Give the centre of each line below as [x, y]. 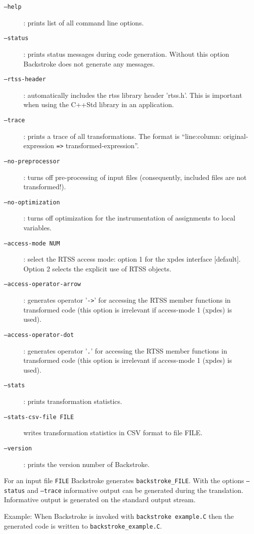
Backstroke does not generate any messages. [89, 63]
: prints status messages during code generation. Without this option [127, 54]
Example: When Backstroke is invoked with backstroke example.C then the [119, 516]
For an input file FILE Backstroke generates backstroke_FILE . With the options [124, 480]
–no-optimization [32, 202]
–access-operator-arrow [42, 284]
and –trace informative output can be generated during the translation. [135, 490]
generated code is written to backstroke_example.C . [83, 525]
